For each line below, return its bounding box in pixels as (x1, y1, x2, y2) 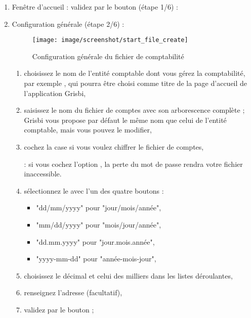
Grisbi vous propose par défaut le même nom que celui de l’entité (24, 114, 227, 125)
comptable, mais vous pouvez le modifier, (24, 124, 152, 135)
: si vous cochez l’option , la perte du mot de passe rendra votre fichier (24, 158, 243, 169)
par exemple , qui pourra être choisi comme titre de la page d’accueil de (24, 78, 247, 88)
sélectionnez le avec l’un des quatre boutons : (24, 185, 164, 196)
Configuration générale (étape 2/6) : (12, 18, 124, 29)
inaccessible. (24, 168, 62, 179)
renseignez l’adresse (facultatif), (24, 287, 122, 298)
